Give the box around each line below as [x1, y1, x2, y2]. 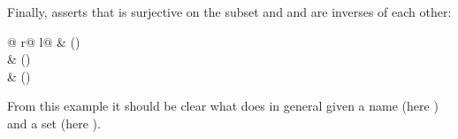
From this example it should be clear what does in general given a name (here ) [7, 97, 439, 115]
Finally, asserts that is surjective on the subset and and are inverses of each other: [7, 3, 452, 20]
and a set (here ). [7, 113, 101, 132]
